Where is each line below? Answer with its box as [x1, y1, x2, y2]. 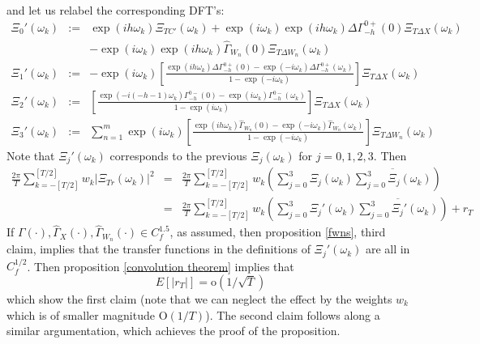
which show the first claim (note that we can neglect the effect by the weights [6, 291, 392, 308]
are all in [365, 240, 410, 257]
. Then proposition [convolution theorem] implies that [27, 257, 294, 274]
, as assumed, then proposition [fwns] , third [169, 223, 386, 240]
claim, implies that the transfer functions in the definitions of [6, 240, 311, 257]
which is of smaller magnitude [6, 306, 155, 323]
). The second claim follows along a [205, 306, 380, 323]
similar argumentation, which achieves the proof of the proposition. [6, 322, 341, 339]
